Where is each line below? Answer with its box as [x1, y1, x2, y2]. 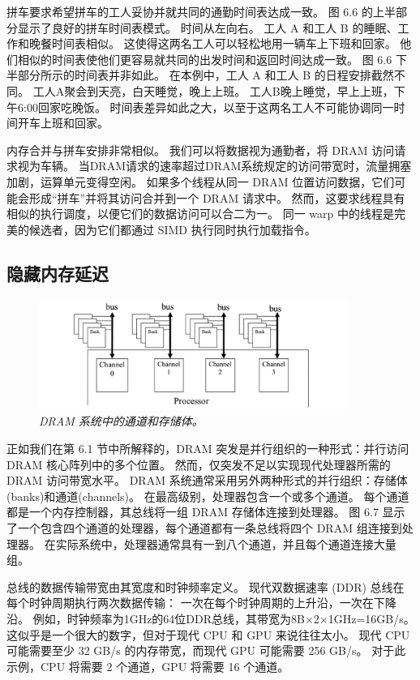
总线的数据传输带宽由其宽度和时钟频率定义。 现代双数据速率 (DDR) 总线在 [6, 578, 405, 595]
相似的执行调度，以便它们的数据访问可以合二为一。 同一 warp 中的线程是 [6, 205, 394, 222]
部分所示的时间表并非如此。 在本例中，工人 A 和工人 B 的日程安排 [17, 66, 371, 83]
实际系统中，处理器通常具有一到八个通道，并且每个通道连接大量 [55, 535, 396, 552]
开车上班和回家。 [17, 114, 109, 131]
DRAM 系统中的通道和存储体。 [39, 413, 204, 430]
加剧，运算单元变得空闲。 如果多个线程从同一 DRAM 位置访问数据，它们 [6, 173, 395, 190]
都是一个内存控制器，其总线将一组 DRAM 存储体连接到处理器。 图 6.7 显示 [6, 503, 405, 520]
